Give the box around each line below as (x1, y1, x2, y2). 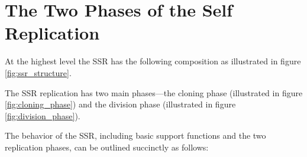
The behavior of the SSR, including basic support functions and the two (5, 129, 266, 142)
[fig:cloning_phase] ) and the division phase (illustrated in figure (5, 98, 236, 110)
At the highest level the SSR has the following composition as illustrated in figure (5, 55, 301, 67)
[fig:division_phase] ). (5, 109, 80, 122)
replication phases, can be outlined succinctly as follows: (5, 140, 209, 153)
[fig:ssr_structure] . (5, 66, 72, 78)
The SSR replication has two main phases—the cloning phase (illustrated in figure (5, 86, 303, 99)
